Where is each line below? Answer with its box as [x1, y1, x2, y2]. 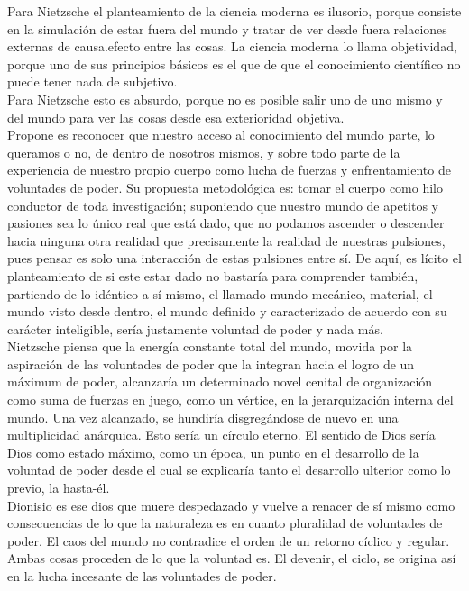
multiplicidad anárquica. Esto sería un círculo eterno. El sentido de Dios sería [7, 425, 436, 444]
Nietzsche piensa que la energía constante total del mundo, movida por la [7, 337, 413, 356]
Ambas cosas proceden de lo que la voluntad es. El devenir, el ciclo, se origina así [7, 549, 456, 568]
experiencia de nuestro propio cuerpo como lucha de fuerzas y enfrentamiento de [7, 160, 451, 179]
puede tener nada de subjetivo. [7, 72, 178, 91]
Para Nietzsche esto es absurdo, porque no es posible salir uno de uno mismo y [7, 89, 443, 108]
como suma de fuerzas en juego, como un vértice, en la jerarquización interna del [7, 390, 454, 409]
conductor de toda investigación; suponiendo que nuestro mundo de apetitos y [7, 195, 438, 214]
